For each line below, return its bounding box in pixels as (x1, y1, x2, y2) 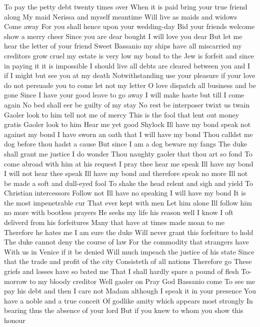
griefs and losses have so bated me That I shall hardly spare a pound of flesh (4, 266, 239, 276)
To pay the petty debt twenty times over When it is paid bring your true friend (4, 1, 247, 11)
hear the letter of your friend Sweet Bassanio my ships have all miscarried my (4, 40, 242, 51)
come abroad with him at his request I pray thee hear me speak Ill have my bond (4, 158, 253, 168)
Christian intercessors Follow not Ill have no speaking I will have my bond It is (4, 187, 246, 198)
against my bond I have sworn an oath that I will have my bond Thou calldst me (4, 128, 253, 139)
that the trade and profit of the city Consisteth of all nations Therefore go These (4, 256, 252, 266)
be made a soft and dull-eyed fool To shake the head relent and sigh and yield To (4, 177, 253, 188)
